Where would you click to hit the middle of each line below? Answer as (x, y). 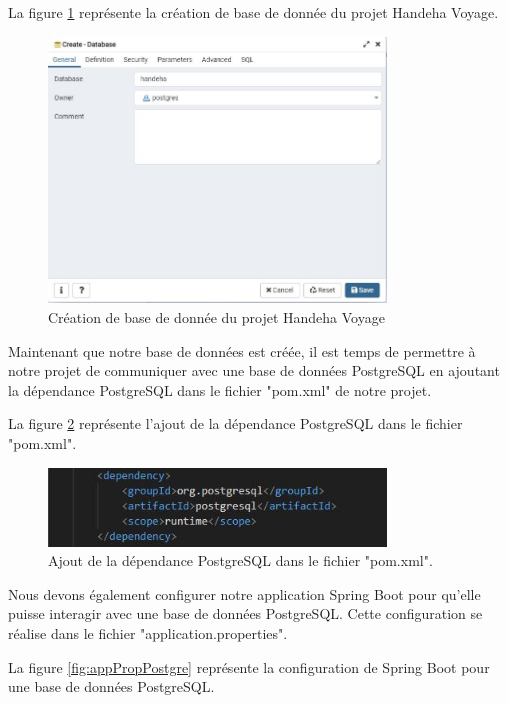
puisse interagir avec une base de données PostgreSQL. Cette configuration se (245, 613)
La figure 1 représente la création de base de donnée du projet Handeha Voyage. (253, 12)
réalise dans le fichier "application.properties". (148, 632)
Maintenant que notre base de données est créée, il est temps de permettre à (242, 350)
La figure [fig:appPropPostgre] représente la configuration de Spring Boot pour (249, 666)
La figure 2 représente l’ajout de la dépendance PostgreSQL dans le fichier (235, 423)
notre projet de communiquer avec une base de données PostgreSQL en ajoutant (254, 370)
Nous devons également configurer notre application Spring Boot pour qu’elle (244, 593)
